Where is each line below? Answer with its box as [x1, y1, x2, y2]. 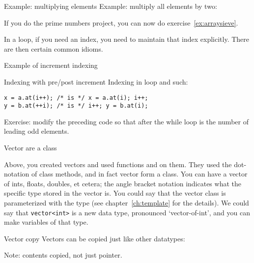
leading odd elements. [4, 126, 69, 136]
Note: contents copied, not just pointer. [4, 250, 122, 260]
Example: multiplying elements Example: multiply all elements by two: [4, 1, 217, 11]
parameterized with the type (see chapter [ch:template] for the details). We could [4, 198, 249, 208]
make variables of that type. [4, 217, 88, 227]
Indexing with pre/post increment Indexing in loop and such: [4, 76, 188, 87]
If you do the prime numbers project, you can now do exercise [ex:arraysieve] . [4, 17, 238, 28]
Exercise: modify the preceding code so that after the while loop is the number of [4, 116, 249, 126]
